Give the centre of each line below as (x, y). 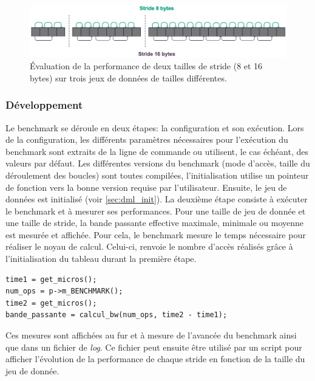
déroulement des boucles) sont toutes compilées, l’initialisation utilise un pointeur (157, 175)
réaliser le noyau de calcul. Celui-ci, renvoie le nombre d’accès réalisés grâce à (149, 246)
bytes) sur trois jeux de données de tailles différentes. (128, 77)
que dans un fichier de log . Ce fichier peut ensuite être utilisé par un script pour (154, 347)
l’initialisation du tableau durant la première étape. (101, 259)
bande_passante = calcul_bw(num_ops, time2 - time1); (117, 315)
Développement (44, 105)
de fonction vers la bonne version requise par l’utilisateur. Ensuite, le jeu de (146, 187)
